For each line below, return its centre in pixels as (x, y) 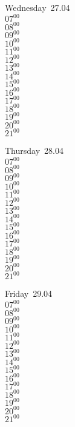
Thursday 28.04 (34, 151)
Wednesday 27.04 (37, 7)
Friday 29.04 (29, 293)
